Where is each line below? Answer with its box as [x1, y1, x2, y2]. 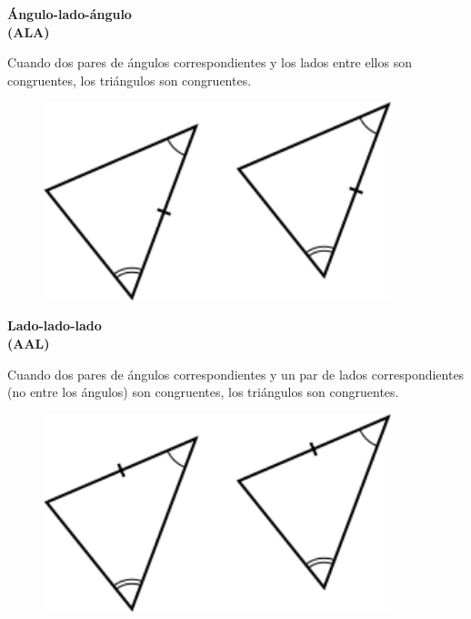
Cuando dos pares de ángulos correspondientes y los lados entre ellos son [7, 53, 412, 72]
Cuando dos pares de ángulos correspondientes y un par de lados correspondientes [7, 364, 465, 383]
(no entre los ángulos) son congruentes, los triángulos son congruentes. [7, 382, 399, 401]
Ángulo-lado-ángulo [7, 5, 132, 23]
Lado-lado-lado [7, 316, 102, 335]
